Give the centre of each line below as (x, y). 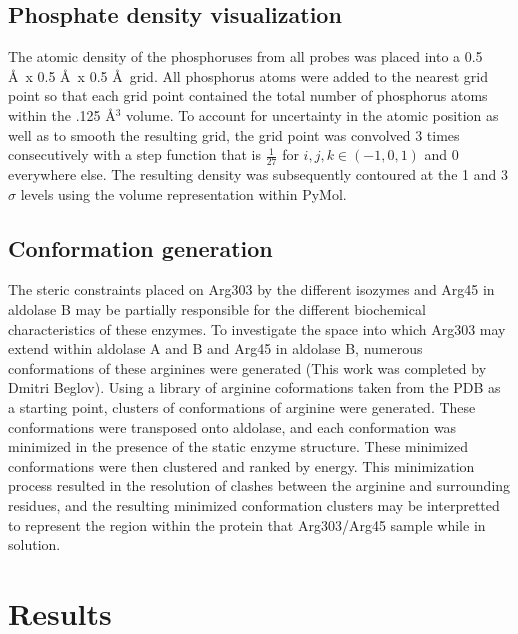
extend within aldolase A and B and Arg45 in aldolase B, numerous (215, 348)
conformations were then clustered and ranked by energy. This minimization (241, 465)
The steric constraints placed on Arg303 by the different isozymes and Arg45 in (251, 289)
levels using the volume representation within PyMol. (183, 193)
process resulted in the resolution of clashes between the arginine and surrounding (259, 485)
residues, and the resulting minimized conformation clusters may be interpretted (254, 504)
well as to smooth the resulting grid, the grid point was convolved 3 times (234, 134)
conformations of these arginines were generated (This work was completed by (247, 367)
